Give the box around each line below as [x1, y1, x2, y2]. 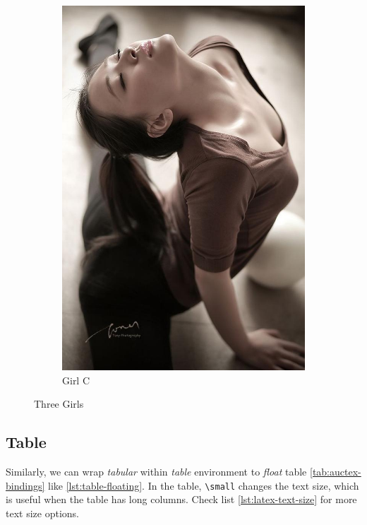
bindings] [6, 478, 45, 492]
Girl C [62, 372, 90, 387]
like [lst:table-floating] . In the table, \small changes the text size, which [47, 478, 359, 492]
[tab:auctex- [309, 464, 361, 478]
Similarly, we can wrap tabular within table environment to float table [6, 464, 307, 478]
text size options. [6, 505, 79, 520]
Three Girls [34, 396, 84, 411]
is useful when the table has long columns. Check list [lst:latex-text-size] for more [6, 492, 357, 507]
